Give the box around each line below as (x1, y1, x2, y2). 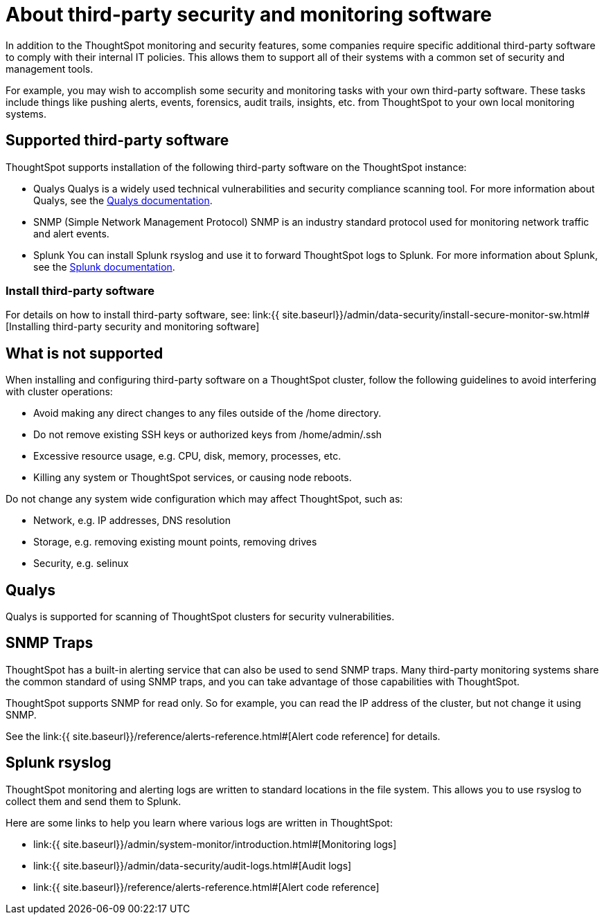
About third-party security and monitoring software (6, 3, 492, 26)
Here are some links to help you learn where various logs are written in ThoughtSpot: (6, 816, 393, 829)
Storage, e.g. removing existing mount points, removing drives (33, 536, 317, 548)
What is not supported (6, 344, 163, 362)
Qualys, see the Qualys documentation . (33, 194, 213, 206)
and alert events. (33, 227, 109, 240)
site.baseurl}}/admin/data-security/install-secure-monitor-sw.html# (282, 309, 590, 321)
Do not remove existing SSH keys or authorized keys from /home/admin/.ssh (33, 429, 382, 441)
